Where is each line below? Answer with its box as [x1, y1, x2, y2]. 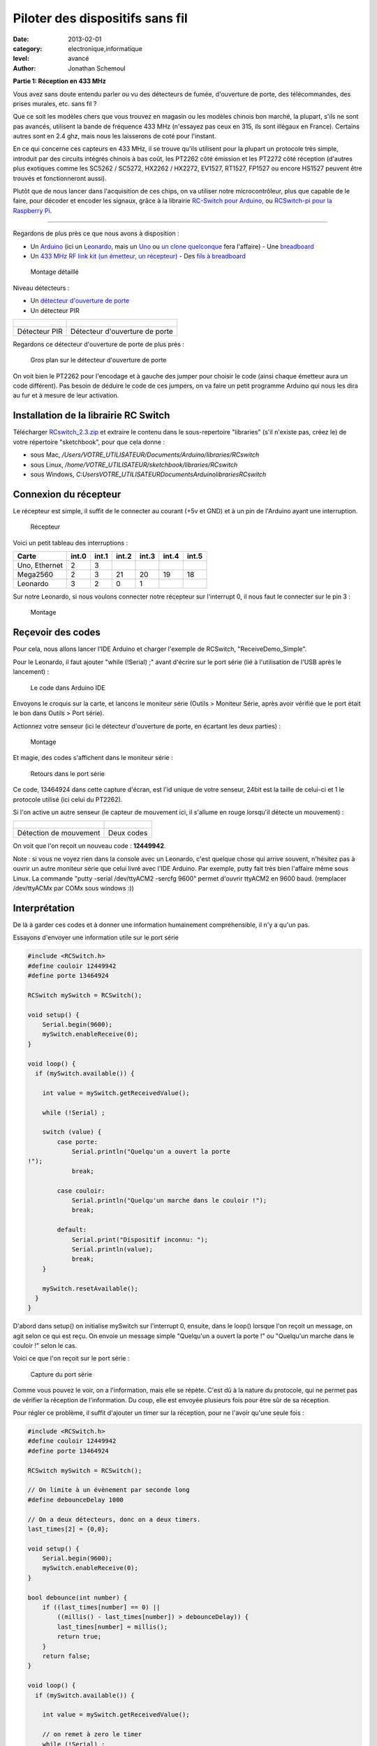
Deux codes [108, 828, 148, 838]
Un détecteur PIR [30, 306, 80, 314]
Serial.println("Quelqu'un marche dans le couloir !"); [71, 1196, 267, 1205]
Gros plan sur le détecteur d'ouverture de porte [30, 356, 167, 365]
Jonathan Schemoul [68, 64, 126, 73]
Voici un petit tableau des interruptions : [13, 538, 128, 547]
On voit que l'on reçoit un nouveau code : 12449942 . [13, 842, 166, 850]
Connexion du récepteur [13, 488, 121, 500]
